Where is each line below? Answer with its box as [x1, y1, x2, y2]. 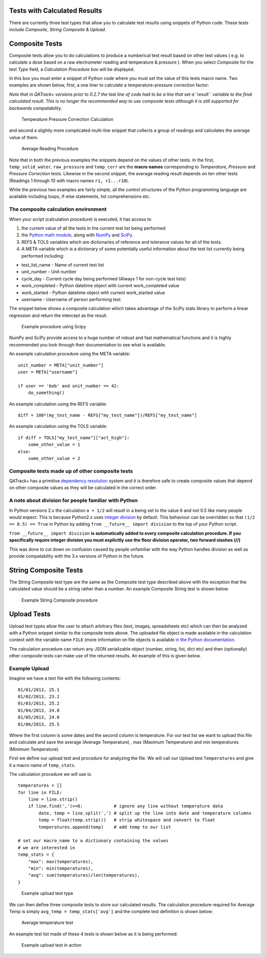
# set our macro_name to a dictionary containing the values [18, 838, 168, 843]
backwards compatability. [9, 105, 63, 111]
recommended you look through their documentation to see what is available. [9, 342, 166, 347]
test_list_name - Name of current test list [21, 262, 104, 268]
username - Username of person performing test [21, 296, 121, 302]
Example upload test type [21, 890, 73, 896]
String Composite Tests [9, 566, 83, 575]
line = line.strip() [28, 797, 78, 802]
